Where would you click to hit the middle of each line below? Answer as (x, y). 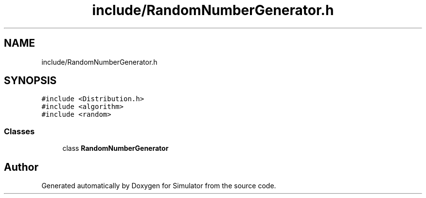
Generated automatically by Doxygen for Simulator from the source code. (159, 186)
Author (21, 167)
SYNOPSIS (30, 81)
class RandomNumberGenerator (115, 148)
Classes (19, 131)
